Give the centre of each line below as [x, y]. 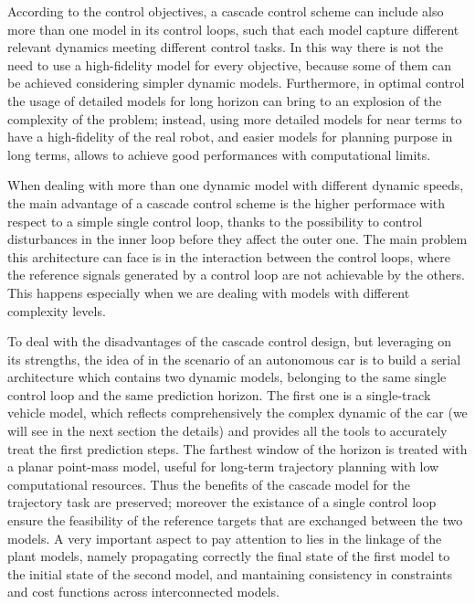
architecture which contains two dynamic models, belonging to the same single [227, 377]
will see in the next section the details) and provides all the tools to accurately [227, 431]
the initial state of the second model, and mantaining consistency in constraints [230, 573]
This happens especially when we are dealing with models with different [209, 292]
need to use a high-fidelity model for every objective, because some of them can [229, 64]
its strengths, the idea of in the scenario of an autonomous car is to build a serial [234, 359]
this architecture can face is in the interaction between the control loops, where [229, 256]
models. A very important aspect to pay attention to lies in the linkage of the [225, 538]
